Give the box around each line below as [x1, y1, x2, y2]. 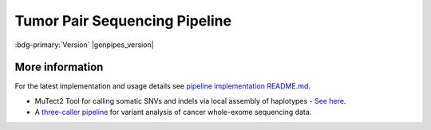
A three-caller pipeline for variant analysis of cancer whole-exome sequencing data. [34, 108, 312, 117]
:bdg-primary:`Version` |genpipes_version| [14, 40, 155, 49]
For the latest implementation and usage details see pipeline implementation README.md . [14, 81, 311, 91]
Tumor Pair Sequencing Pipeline [14, 12, 231, 30]
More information [14, 61, 104, 74]
